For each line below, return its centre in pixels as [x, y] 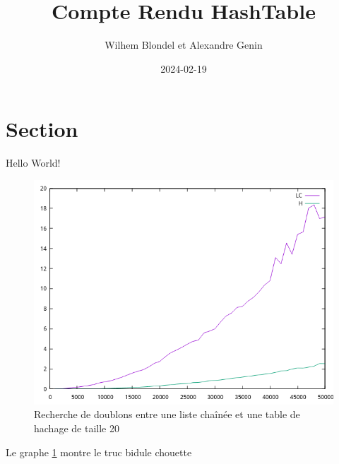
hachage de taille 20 [77, 428]
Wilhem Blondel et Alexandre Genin [184, 45]
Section [42, 129]
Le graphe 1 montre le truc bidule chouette [99, 452]
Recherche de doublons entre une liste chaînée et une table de [167, 414]
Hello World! [33, 163]
